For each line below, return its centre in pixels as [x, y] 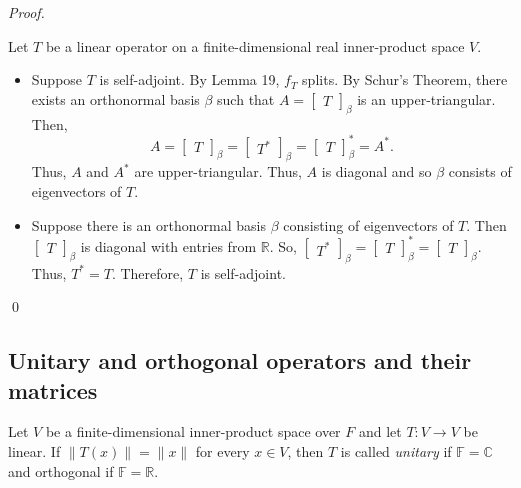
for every [222, 450]
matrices [53, 389]
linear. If [34, 450]
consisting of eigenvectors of [368, 224]
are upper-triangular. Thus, [218, 171]
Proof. [26, 12]
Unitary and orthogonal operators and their [240, 360]
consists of [480, 171]
